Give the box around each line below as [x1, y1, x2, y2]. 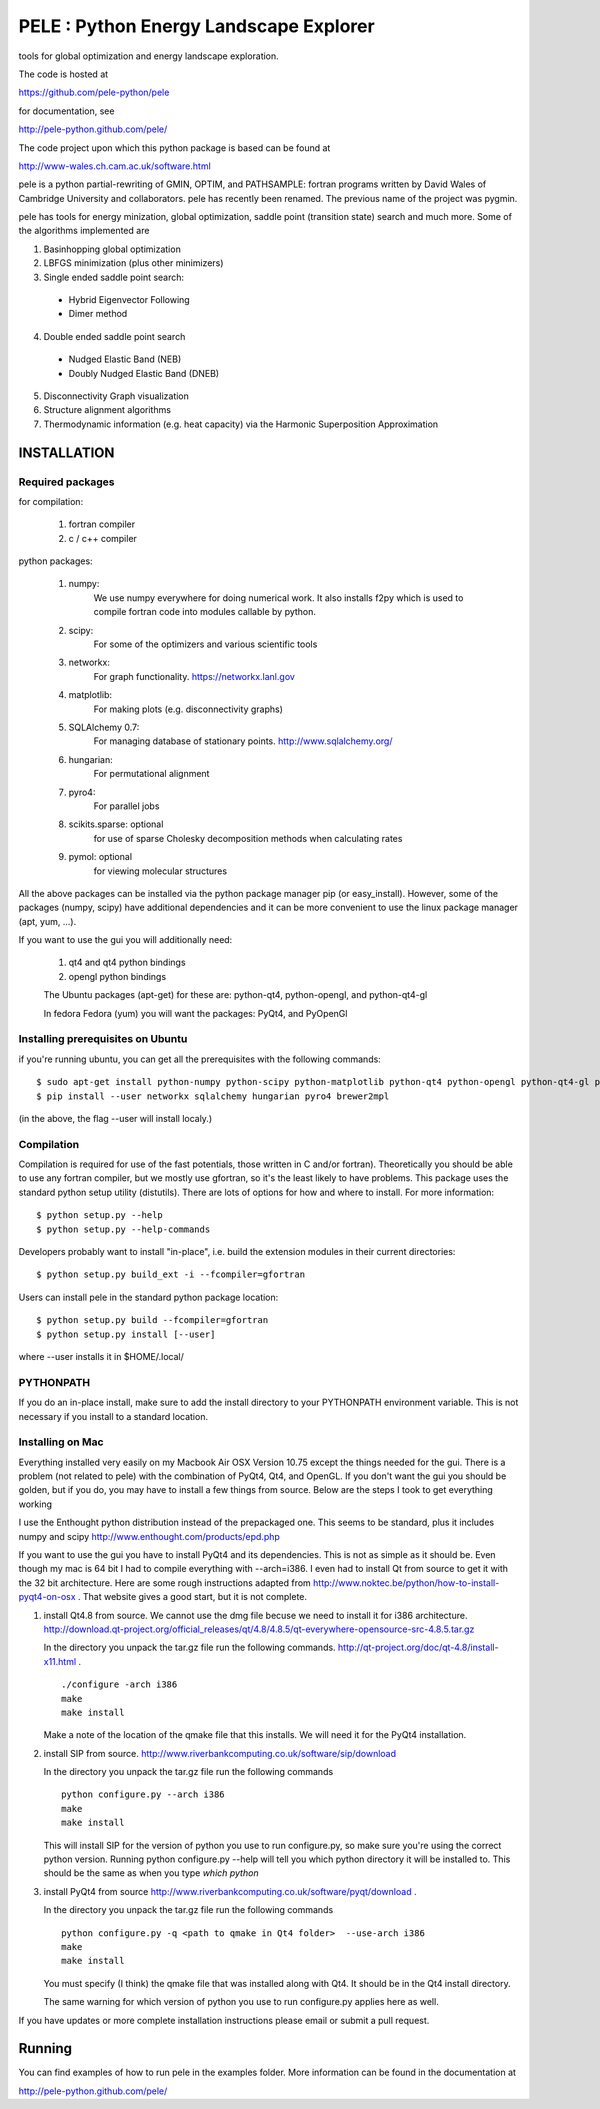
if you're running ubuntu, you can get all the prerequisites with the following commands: [18, 1053, 382, 1065]
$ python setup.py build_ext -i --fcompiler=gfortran [36, 1269, 305, 1280]
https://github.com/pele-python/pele [18, 86, 170, 99]
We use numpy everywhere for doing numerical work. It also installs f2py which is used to [93, 591, 464, 604]
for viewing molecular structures [93, 865, 228, 877]
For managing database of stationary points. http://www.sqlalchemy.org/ [93, 735, 393, 747]
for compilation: [18, 495, 84, 507]
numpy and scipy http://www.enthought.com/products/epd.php [18, 1530, 280, 1542]
